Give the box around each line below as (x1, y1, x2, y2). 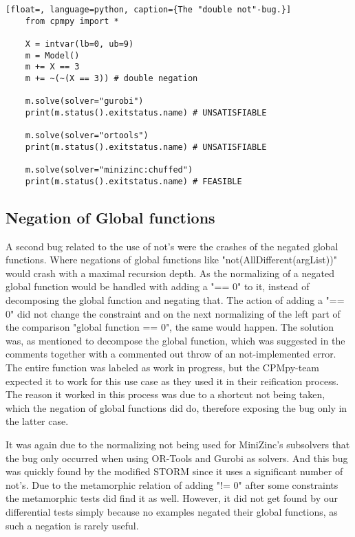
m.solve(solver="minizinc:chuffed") (25, 165, 193, 175)
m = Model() (25, 50, 80, 61)
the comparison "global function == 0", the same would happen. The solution (6, 320, 334, 334)
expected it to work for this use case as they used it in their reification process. (6, 373, 339, 388)
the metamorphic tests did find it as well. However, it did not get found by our (6, 491, 338, 505)
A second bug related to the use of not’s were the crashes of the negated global (6, 239, 338, 253)
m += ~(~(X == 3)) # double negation (25, 73, 198, 83)
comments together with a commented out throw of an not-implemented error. (6, 347, 336, 361)
